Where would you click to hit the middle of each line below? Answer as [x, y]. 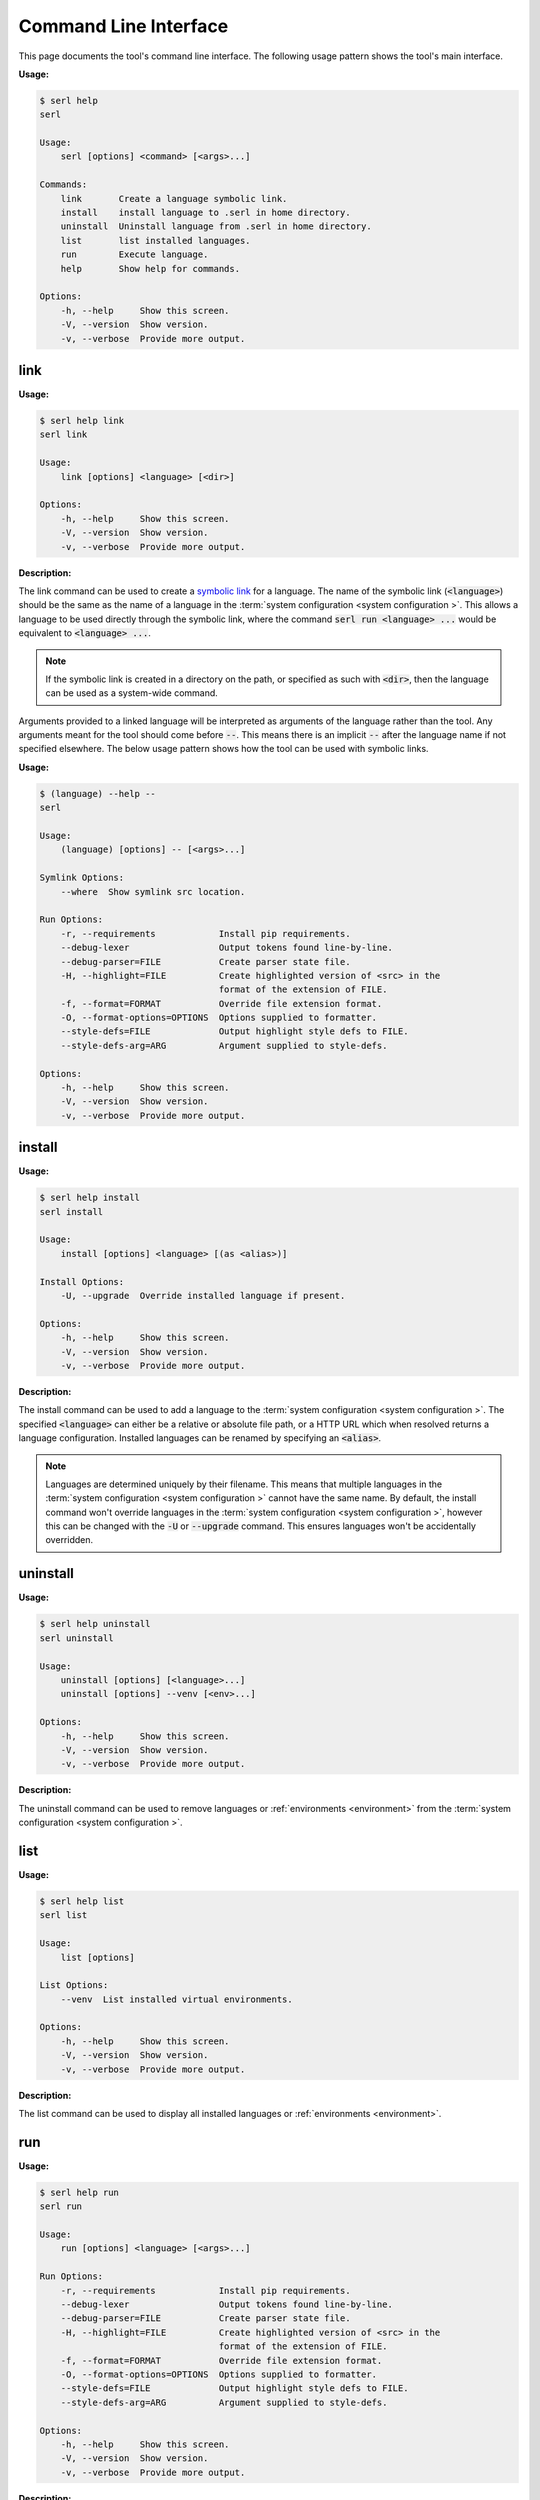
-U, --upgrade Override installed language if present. [203, 1296]
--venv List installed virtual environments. [177, 1999]
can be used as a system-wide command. [132, 693]
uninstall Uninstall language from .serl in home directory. [216, 226]
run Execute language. [134, 254]
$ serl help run [79, 2192]
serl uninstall [76, 1638]
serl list [63, 1915]
